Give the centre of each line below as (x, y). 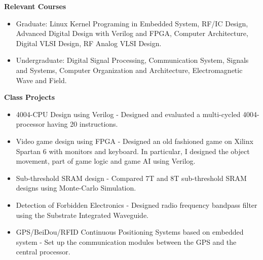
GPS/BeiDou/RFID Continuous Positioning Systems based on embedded (130, 232)
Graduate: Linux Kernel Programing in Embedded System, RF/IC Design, (132, 23)
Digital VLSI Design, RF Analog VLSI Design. (89, 43)
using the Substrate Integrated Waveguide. (82, 215)
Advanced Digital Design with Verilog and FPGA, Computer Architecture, (132, 33)
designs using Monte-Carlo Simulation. (76, 188)
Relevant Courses (35, 6)
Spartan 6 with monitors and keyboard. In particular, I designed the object (133, 151)
